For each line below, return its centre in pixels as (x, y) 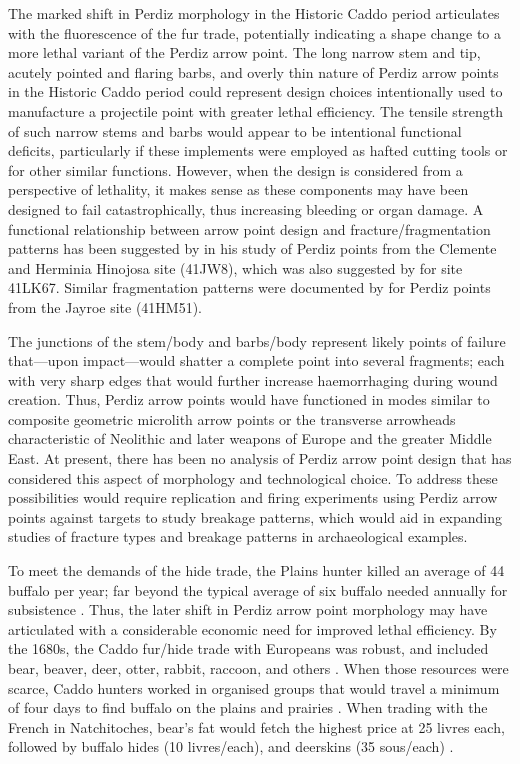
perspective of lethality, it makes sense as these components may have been (238, 189)
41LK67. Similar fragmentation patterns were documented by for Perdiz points (249, 287)
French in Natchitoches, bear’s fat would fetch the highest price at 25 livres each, (256, 726)
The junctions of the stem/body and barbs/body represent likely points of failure (257, 340)
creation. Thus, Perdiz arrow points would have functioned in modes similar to (249, 399)
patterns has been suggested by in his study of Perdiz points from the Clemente (252, 248)
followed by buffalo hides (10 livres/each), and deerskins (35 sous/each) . (231, 746)
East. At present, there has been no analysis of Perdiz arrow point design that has (260, 458)
